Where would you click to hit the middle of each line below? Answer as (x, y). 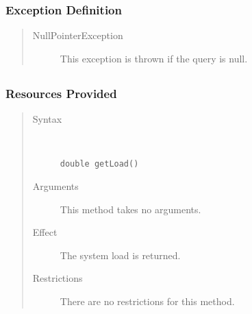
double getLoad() (99, 164)
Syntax (47, 119)
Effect (45, 232)
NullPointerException (78, 35)
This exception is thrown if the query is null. (154, 58)
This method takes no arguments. (130, 209)
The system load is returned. (120, 255)
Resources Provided (61, 93)
